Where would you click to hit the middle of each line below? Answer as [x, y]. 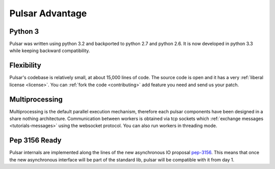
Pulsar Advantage [48, 13]
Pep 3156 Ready [35, 140]
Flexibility [25, 66]
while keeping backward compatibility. [50, 51]
